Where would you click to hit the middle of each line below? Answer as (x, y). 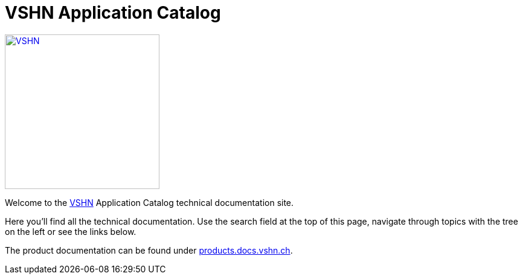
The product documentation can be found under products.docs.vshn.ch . (149, 250)
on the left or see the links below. (71, 231)
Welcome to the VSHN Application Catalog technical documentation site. (149, 202)
